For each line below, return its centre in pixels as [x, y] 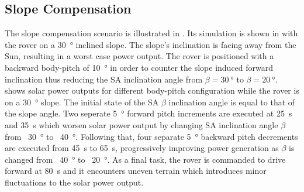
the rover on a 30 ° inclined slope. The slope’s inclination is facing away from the [151, 44]
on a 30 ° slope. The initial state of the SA [82, 102]
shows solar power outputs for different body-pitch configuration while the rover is [152, 90]
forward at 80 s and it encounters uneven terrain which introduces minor [136, 171]
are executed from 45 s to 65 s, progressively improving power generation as [142, 148]
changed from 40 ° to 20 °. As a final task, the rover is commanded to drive [145, 159]
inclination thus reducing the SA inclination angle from [104, 79]
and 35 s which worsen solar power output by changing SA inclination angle [141, 124]
